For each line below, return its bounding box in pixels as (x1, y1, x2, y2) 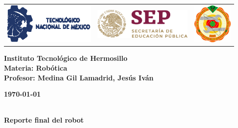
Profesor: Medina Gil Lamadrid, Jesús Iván (4, 72, 154, 82)
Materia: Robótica (4, 63, 67, 73)
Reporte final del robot (4, 115, 84, 125)
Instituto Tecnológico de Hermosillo (4, 53, 128, 63)
